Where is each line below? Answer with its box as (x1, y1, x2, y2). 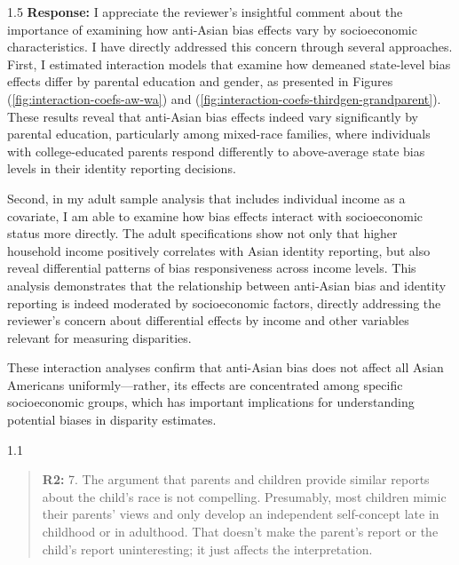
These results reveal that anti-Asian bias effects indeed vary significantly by (7, 107, 419, 125)
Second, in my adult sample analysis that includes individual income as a (7, 188, 406, 207)
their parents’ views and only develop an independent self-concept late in (42, 505, 439, 523)
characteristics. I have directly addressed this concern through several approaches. (7, 37, 453, 56)
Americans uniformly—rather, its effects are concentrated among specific (7, 375, 403, 394)
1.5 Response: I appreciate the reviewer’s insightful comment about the (7, 3, 403, 20)
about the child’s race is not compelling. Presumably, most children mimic (42, 487, 447, 505)
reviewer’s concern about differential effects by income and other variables (7, 311, 409, 330)
